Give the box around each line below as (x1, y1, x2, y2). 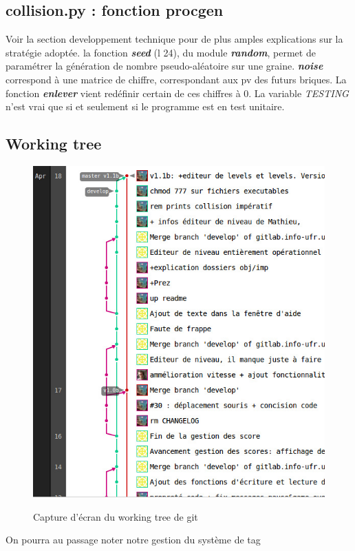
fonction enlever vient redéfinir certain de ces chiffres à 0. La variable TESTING (6, 85, 349, 100)
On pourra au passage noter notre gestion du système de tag (6, 532, 261, 547)
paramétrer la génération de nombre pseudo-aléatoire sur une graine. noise (6, 59, 323, 73)
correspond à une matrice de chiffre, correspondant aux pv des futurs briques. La (6, 72, 347, 86)
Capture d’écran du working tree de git (33, 509, 198, 523)
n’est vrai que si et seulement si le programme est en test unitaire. (6, 99, 285, 114)
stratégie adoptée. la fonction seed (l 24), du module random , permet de (6, 45, 316, 59)
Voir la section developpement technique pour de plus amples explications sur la (6, 32, 343, 46)
